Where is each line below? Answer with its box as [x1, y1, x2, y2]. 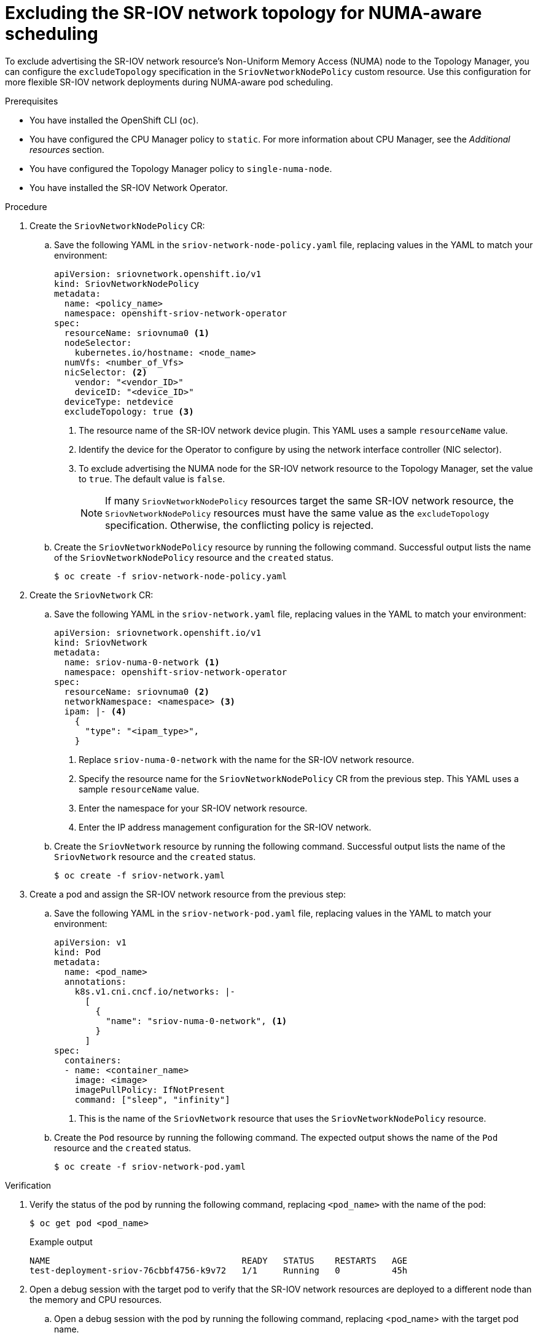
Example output [29, 1236, 93, 1247]
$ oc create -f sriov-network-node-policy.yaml [54, 571, 287, 581]
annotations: [64, 976, 127, 987]
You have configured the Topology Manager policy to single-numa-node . [29, 163, 332, 174]
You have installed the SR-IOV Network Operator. [29, 182, 228, 193]
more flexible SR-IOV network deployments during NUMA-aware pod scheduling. [5, 76, 333, 87]
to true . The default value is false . [79, 473, 225, 484]
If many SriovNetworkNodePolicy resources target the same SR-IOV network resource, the [105, 494, 514, 507]
